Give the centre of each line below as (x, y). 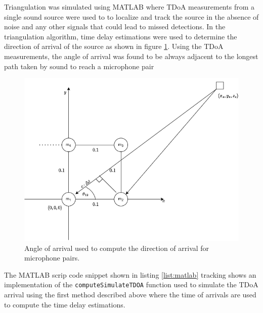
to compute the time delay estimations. (65, 304)
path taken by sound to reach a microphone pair (79, 66)
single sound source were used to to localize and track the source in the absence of (131, 16)
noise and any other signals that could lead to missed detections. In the (115, 27)
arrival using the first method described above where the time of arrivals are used (130, 295)
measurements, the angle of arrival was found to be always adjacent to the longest (131, 56)
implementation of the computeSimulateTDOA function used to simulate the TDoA (131, 284)
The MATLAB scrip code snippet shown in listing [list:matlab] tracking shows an (130, 274)
